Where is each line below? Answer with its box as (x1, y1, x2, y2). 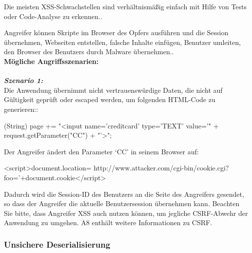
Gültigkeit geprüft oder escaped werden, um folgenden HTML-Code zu (4, 94, 215, 105)
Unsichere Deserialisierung (4, 238, 111, 250)
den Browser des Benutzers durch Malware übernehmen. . (4, 46, 174, 57)
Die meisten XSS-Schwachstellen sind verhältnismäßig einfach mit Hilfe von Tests (4, 1, 247, 11)
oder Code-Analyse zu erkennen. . (4, 11, 102, 21)
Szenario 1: (4, 75, 43, 85)
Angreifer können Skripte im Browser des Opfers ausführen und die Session (4, 27, 229, 38)
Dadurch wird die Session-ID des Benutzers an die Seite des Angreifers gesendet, (4, 189, 244, 199)
